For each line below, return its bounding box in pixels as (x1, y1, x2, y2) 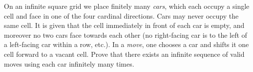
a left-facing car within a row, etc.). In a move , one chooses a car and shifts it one (4, 39, 249, 49)
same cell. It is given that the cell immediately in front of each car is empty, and (4, 20, 245, 30)
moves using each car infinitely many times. (4, 58, 134, 69)
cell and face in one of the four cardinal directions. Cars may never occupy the (4, 10, 239, 21)
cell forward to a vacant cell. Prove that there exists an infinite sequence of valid (4, 48, 245, 59)
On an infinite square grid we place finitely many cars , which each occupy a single (4, 1, 250, 11)
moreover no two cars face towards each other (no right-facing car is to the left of (4, 29, 247, 40)
